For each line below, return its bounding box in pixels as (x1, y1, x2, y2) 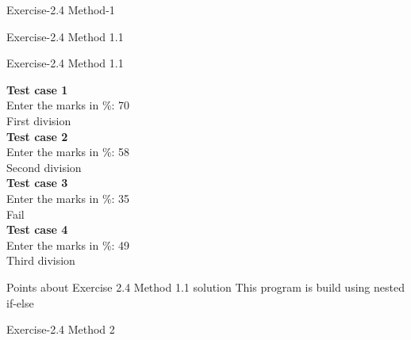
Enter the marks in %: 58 (6, 143, 130, 160)
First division (6, 112, 71, 128)
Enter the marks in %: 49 (6, 236, 130, 253)
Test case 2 (6, 128, 68, 144)
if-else (6, 294, 34, 311)
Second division (6, 159, 82, 175)
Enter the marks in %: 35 (6, 189, 130, 206)
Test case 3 (6, 174, 68, 191)
